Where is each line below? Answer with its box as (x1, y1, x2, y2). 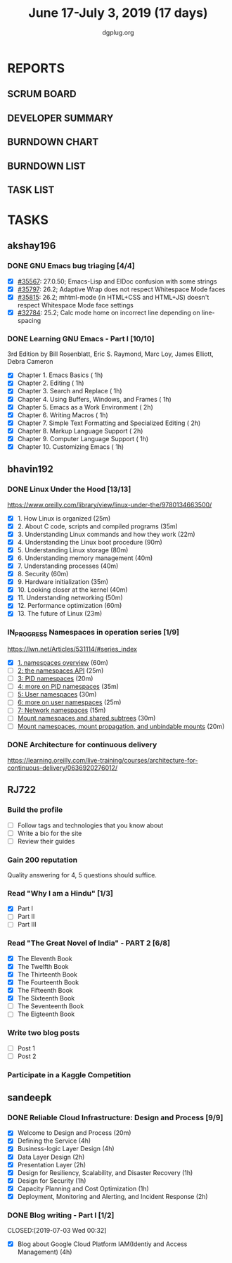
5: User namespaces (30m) (17, 690, 97, 699)
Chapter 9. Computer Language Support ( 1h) (17, 434, 149, 443)
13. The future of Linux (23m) (17, 609, 103, 618)
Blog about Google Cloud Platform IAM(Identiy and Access (17, 1240, 188, 1248)
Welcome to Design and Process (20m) (17, 1129, 131, 1137)
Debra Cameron (7, 357, 54, 366)
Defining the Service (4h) (17, 1136, 91, 1145)
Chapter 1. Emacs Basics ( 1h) (17, 371, 103, 379)
